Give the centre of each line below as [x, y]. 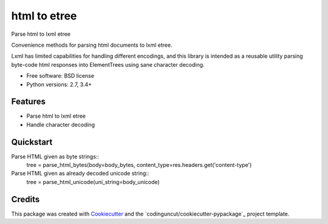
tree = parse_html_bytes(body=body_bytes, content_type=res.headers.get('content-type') [139, 165]
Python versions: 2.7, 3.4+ [59, 84]
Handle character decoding [61, 124]
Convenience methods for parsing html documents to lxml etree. [92, 45]
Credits [26, 199]
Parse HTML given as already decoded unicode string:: [80, 174]
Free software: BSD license [60, 76]
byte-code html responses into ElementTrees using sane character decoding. [108, 64]
